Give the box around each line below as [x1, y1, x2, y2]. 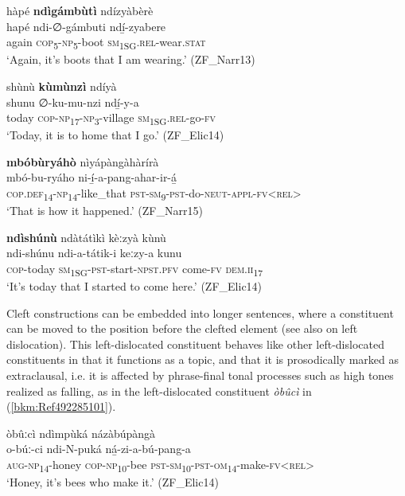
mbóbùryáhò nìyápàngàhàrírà [6, 153, 159, 170]
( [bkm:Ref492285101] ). [6, 398, 116, 415]
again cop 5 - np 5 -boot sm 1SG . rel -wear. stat [6, 33, 206, 52]
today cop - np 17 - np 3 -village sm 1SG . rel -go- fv [6, 109, 216, 127]
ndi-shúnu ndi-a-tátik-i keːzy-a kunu [6, 244, 182, 261]
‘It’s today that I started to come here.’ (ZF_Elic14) [6, 278, 263, 295]
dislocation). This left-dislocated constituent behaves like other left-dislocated [6, 335, 384, 352]
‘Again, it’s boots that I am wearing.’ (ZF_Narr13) [6, 51, 255, 68]
